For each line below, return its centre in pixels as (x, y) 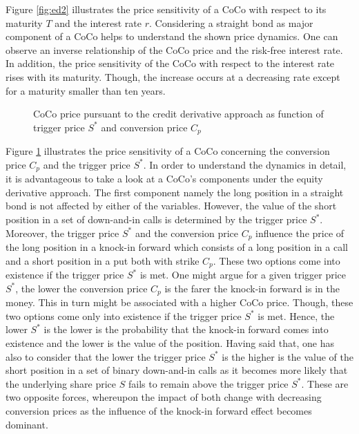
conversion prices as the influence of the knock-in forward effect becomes (159, 410)
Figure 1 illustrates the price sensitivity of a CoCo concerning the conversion (168, 151)
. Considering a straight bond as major (231, 22)
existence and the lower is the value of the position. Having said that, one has (170, 342)
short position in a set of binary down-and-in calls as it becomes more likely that (177, 370)
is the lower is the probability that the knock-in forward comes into (186, 329)
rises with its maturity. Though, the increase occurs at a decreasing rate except (173, 76)
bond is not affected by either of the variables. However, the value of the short (171, 206)
